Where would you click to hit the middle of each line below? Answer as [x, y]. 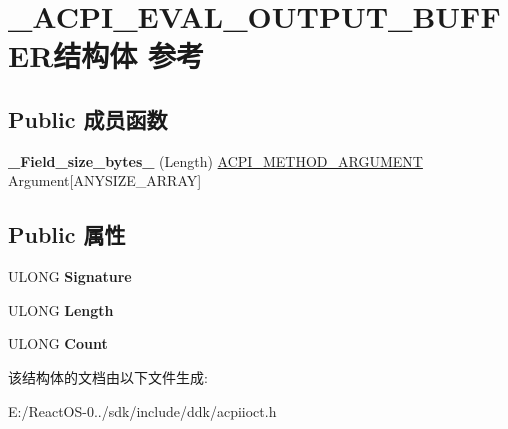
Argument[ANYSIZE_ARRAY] [105, 180]
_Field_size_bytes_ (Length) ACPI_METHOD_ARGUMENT [215, 160]
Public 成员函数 [88, 118]
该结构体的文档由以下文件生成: [108, 376]
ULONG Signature [70, 276]
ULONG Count [58, 343]
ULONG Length [61, 309]
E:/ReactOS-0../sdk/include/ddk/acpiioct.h [142, 410]
